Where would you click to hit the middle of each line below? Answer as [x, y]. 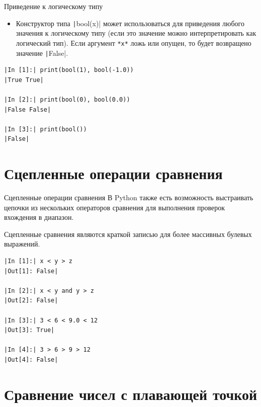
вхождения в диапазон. [39, 217]
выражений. [22, 244]
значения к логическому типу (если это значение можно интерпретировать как [136, 33]
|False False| [28, 109]
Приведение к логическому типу [54, 6]
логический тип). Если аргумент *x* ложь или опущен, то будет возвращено [134, 43]
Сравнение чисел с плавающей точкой [131, 394]
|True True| [24, 80]
